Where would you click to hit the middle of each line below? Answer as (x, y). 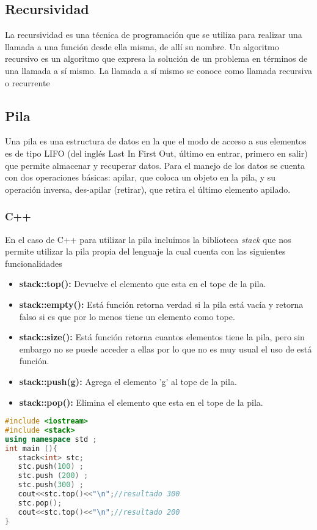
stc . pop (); (40, 503)
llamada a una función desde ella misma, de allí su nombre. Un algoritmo (142, 46)
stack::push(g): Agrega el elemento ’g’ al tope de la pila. (128, 381)
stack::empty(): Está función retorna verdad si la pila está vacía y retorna (161, 304)
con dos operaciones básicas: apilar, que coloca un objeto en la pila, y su (140, 177)
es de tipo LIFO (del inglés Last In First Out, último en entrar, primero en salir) (156, 153)
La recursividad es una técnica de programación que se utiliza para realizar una (154, 35)
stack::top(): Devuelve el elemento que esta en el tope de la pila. (143, 284)
